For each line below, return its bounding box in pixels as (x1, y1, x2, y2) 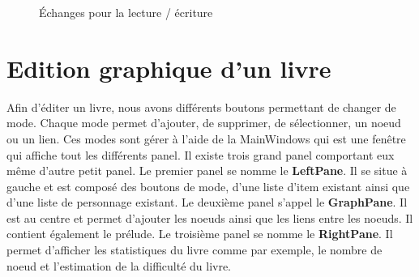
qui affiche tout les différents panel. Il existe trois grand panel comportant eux (6, 146, 395, 163)
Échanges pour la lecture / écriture (39, 4, 213, 20)
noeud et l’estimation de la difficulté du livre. (6, 257, 232, 274)
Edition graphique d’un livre (6, 51, 331, 84)
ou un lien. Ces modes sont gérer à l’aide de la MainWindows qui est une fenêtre (6, 130, 406, 147)
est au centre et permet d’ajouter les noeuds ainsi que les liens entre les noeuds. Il (6, 209, 413, 226)
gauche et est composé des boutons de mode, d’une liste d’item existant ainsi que (6, 177, 410, 194)
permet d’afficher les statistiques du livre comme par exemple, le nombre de (6, 241, 383, 258)
